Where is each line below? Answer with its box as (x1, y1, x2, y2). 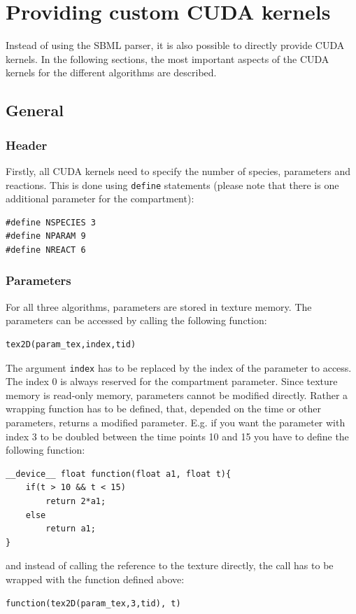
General (6, 99, 64, 121)
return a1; (45, 524, 96, 534)
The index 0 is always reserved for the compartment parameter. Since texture (6, 374, 338, 389)
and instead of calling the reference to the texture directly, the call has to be (6, 558, 334, 573)
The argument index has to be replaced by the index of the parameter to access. (6, 360, 352, 375)
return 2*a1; (45, 496, 106, 506)
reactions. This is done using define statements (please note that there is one (6, 177, 339, 192)
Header (6, 136, 48, 153)
